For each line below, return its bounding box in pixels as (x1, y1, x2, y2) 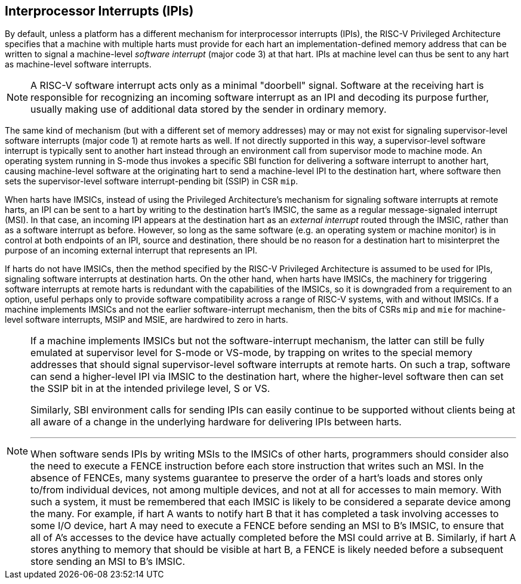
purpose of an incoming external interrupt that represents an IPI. (5, 245, 257, 256)
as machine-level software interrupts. (5, 59, 152, 70)
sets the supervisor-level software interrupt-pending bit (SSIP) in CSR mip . (5, 176, 298, 187)
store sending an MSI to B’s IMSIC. (30, 555, 186, 568)
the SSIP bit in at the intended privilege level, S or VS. (30, 382, 270, 395)
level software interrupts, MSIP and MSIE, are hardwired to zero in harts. (5, 314, 288, 325)
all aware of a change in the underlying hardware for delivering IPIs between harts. (30, 416, 402, 428)
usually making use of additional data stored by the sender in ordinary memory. (30, 103, 387, 116)
